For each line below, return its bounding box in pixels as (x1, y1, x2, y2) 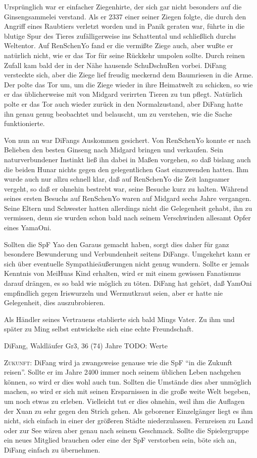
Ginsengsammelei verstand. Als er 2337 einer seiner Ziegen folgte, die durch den (4, 11, 246, 21)
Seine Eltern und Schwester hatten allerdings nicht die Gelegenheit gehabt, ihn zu (4, 202, 253, 213)
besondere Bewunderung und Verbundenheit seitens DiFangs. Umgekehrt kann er (4, 249, 251, 259)
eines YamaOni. (4, 222, 51, 233)
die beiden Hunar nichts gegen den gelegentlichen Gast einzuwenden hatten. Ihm (4, 164, 249, 174)
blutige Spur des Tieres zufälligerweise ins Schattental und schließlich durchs (4, 30, 236, 41)
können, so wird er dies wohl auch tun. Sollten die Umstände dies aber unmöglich (4, 376, 252, 387)
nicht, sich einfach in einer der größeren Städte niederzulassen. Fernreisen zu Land (4, 415, 254, 426)
